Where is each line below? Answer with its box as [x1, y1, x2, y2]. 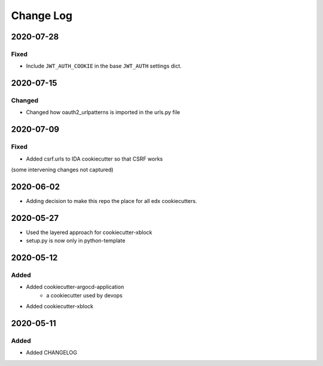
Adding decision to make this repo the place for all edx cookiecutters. [26, 197, 197, 204]
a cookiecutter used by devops [46, 291, 123, 299]
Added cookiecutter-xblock [26, 303, 94, 310]
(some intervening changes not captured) [11, 166, 114, 173]
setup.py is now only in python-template [26, 237, 126, 244]
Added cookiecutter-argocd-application [26, 284, 124, 291]
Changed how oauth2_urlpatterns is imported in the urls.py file [26, 109, 181, 116]
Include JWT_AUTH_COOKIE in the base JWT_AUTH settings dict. [26, 63, 182, 70]
